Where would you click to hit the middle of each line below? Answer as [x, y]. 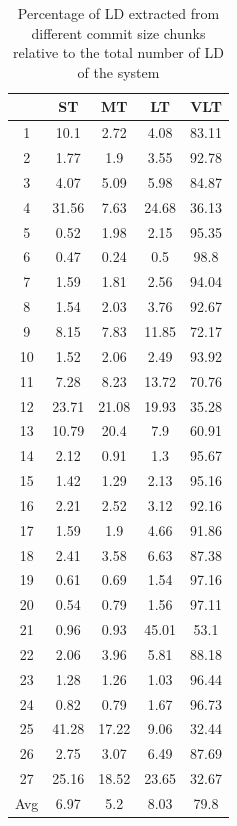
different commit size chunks [118, 32]
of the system [118, 71]
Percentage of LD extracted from [118, 13]
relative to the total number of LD [118, 52]
